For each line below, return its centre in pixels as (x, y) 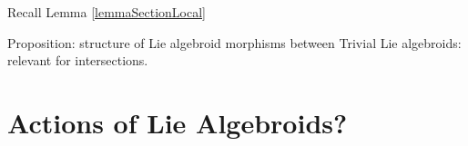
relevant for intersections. (78, 60)
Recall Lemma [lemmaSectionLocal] (107, 12)
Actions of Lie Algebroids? (178, 122)
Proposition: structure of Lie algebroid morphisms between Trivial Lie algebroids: (234, 42)
